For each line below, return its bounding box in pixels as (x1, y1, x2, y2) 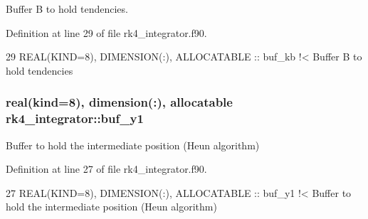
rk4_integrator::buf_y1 (6, 109, 144, 127)
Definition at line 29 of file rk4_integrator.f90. (6, 25, 207, 40)
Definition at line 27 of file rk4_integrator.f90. (6, 161, 207, 176)
